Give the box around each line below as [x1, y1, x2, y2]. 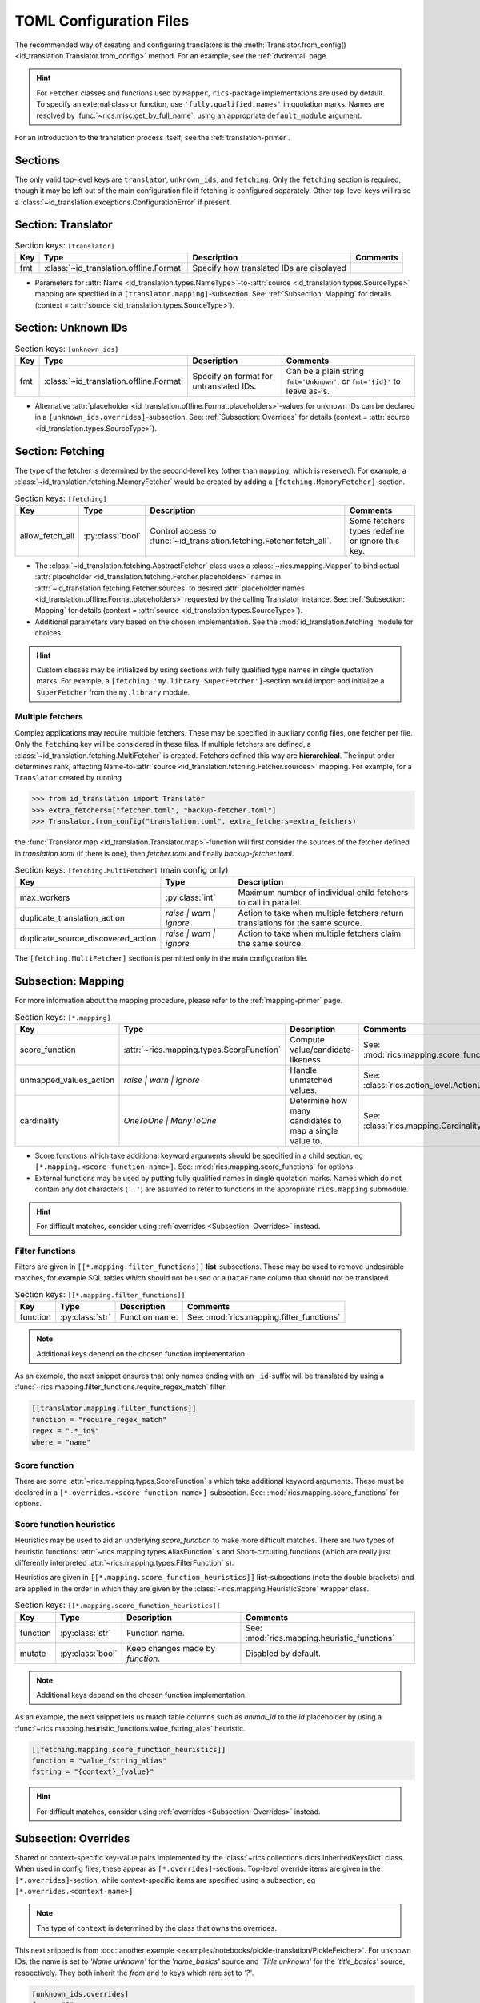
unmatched [290, 1074, 333, 1086]
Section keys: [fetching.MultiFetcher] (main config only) [14, 864, 229, 876]
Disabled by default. [245, 1647, 322, 1658]
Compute [290, 1034, 326, 1045]
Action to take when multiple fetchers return [238, 908, 404, 919]
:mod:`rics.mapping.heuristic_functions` [245, 1632, 395, 1643]
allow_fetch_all [19, 530, 75, 541]
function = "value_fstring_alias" [31, 1756, 167, 1766]
